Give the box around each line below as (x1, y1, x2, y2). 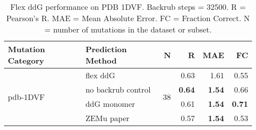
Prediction (85, 43, 127, 55)
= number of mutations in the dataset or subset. (44, 24, 212, 35)
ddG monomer (85, 98, 135, 109)
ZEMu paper (85, 112, 129, 124)
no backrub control (85, 84, 151, 95)
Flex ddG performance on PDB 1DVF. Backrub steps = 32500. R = (10, 1, 246, 12)
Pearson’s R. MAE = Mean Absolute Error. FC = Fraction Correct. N (6, 12, 250, 24)
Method (85, 55, 117, 66)
